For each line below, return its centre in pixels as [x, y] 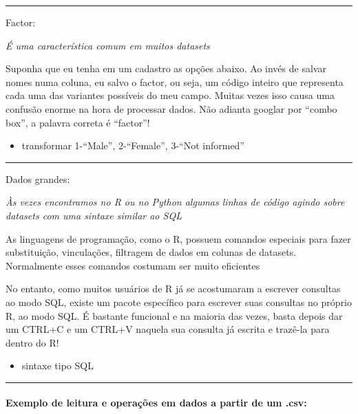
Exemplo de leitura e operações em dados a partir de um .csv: [156, 403]
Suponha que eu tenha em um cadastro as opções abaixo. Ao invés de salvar [166, 68]
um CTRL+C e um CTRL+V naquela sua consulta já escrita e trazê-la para [168, 329]
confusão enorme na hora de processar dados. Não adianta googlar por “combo [171, 108]
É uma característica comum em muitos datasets [108, 45]
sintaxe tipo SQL [57, 366]
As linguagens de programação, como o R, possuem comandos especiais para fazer [178, 238]
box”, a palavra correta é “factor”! [78, 122]
